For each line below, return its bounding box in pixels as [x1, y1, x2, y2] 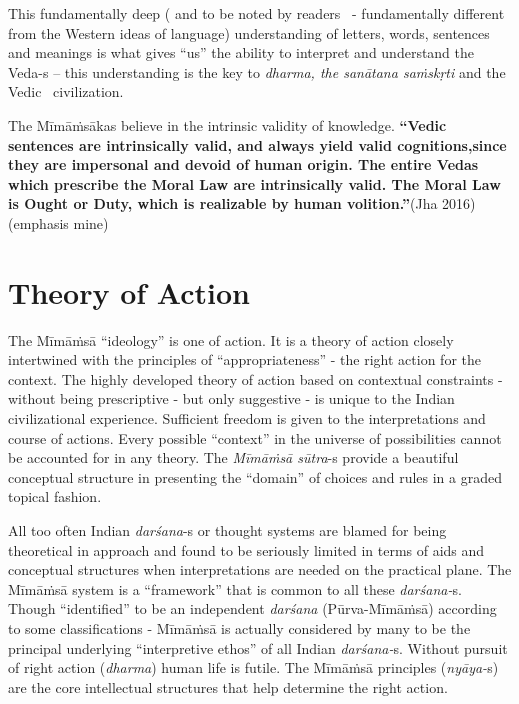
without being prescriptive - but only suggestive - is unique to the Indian [8, 388, 455, 409]
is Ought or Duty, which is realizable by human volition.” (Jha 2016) [8, 193, 476, 214]
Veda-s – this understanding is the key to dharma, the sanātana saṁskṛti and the [8, 61, 506, 82]
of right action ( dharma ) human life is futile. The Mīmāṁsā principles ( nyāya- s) [8, 657, 499, 678]
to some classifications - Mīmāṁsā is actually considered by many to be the [8, 617, 471, 638]
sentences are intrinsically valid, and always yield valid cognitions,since [8, 134, 507, 155]
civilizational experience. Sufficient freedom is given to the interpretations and [8, 408, 486, 429]
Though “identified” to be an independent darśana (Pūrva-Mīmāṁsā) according [8, 598, 497, 619]
